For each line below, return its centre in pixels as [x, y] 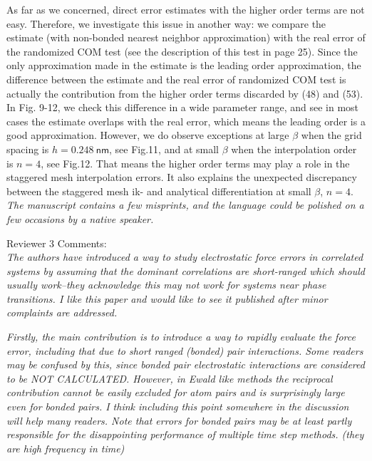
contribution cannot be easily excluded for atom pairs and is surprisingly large [176, 392]
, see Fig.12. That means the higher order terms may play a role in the [195, 163]
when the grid [331, 135]
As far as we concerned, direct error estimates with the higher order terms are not [186, 9]
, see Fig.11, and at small [164, 149]
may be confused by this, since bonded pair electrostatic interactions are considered [186, 364]
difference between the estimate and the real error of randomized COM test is [176, 79]
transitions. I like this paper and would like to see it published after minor [167, 298]
